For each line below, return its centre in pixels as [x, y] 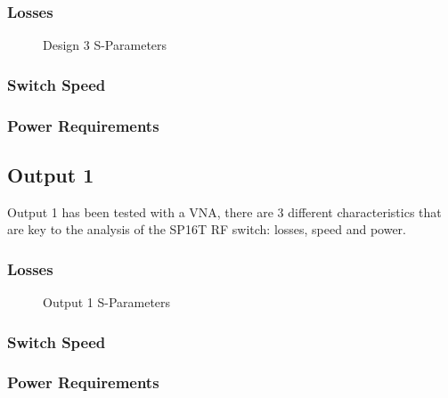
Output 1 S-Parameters [107, 302]
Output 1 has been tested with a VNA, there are [140, 211]
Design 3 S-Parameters [105, 45]
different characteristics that [365, 211]
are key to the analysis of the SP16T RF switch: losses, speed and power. [207, 229]
